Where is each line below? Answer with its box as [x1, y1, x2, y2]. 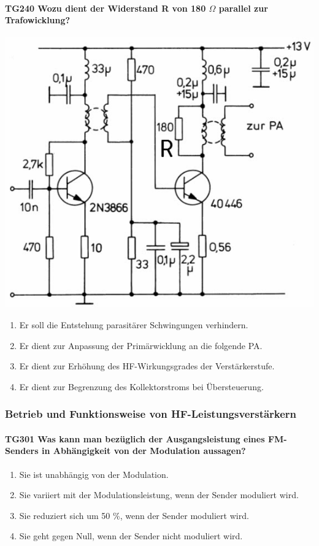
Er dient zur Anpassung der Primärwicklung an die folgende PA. [19, 339, 263, 352]
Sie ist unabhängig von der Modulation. [19, 467, 169, 480]
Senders [5, 444, 39, 457]
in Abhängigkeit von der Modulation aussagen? [41, 444, 246, 457]
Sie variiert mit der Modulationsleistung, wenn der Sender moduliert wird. [19, 488, 299, 501]
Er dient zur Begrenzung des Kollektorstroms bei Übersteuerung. [19, 380, 264, 393]
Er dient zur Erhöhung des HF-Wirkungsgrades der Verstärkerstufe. [19, 360, 275, 372]
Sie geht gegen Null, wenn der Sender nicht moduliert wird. [19, 529, 243, 542]
